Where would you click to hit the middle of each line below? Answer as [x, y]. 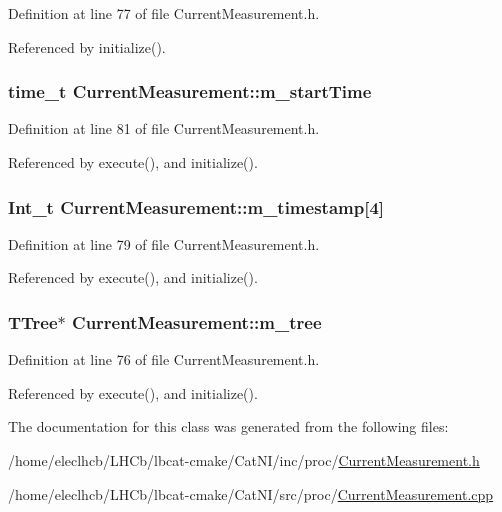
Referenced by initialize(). [87, 46]
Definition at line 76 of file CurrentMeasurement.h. [164, 359]
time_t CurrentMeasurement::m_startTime [190, 91]
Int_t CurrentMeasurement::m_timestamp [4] [196, 206]
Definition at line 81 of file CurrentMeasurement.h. [164, 128]
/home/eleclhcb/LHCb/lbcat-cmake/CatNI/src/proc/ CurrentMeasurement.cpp [251, 493]
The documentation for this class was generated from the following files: [228, 426]
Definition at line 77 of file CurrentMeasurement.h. [164, 13]
